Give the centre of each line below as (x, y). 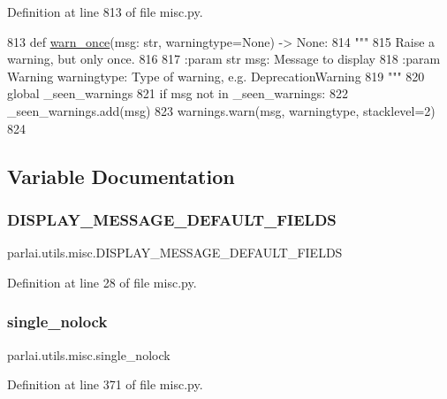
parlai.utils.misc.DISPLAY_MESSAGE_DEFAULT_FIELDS (175, 253)
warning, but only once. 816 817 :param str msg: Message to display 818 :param (224, 59)
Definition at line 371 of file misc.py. (105, 384)
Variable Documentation (121, 176)
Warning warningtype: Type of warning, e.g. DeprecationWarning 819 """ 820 (216, 76)
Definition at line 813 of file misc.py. (105, 12)
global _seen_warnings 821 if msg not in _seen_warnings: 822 (178, 93)
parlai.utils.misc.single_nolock (89, 354)
